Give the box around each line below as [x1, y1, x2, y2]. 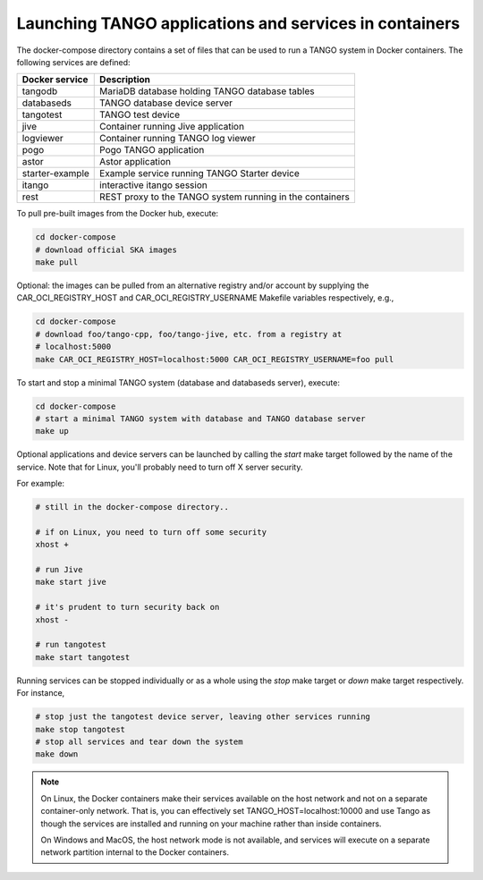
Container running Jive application [99, 121, 245, 133]
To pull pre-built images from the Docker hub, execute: [16, 208, 219, 219]
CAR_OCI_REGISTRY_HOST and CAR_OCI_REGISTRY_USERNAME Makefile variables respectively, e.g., [16, 292, 394, 303]
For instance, [16, 688, 65, 698]
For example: [16, 478, 65, 489]
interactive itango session [99, 179, 208, 191]
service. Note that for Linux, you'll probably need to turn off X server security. [16, 461, 303, 472]
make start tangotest [35, 652, 131, 662]
